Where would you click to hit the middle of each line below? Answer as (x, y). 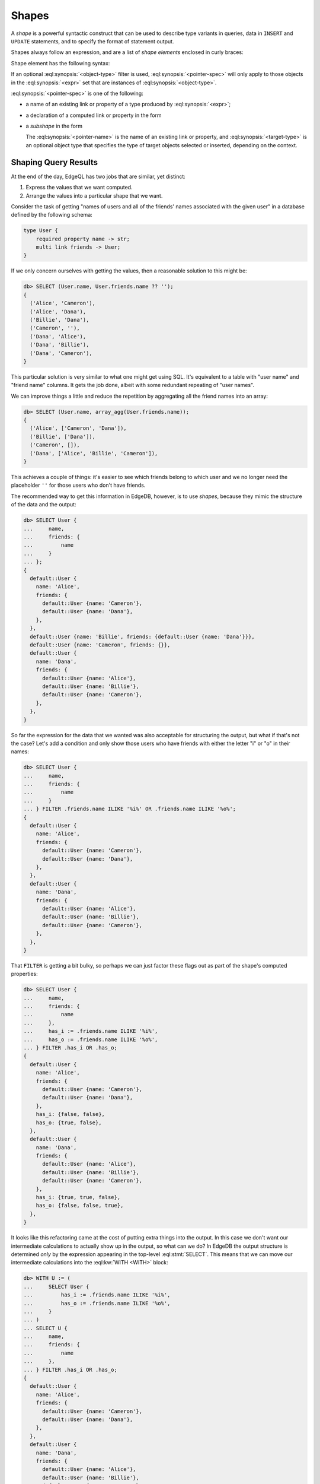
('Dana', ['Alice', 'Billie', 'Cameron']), (94, 453)
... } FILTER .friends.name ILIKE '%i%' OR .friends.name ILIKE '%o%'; (130, 809)
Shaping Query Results (54, 162)
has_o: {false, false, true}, (80, 1206)
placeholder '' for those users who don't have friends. (78, 485)
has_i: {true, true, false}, (78, 1197)
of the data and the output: (44, 505)
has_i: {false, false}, (70, 1114)
